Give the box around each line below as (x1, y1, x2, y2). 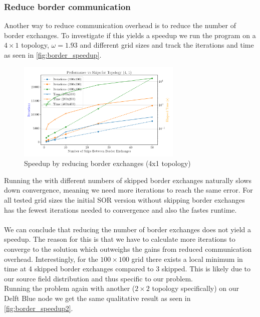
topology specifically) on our (152, 283, 239, 293)
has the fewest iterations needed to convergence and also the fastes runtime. (4, 204, 237, 215)
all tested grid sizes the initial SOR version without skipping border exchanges (4, 195, 245, 205)
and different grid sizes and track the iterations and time (80, 40, 254, 50)
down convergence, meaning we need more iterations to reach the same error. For (4, 185, 253, 195)
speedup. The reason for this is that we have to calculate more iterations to (4, 234, 235, 244)
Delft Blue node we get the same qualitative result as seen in (4, 292, 191, 303)
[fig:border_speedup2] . (4, 302, 73, 313)
